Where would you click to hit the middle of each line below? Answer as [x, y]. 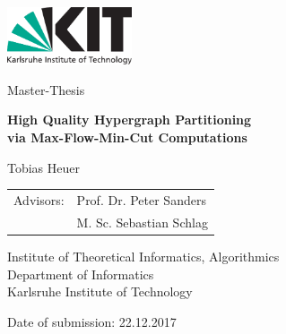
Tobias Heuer [44, 167]
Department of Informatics [81, 274]
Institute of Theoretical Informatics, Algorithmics [143, 256]
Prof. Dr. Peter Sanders [141, 199]
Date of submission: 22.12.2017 [92, 321]
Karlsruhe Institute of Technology [100, 291]
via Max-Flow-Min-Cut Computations [127, 137]
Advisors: [39, 199]
